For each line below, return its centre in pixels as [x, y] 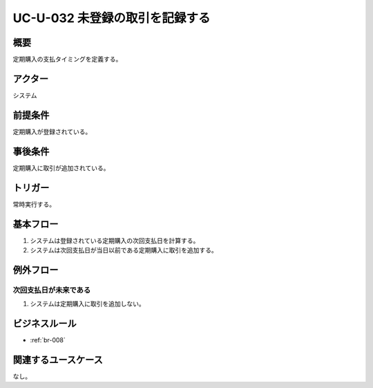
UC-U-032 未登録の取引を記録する [112, 18]
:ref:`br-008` [48, 340]
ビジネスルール [45, 323]
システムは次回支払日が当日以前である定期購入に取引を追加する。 [124, 250]
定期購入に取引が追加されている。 [61, 168]
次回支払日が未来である [52, 290]
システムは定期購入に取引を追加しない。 [87, 304]
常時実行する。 [34, 204]
